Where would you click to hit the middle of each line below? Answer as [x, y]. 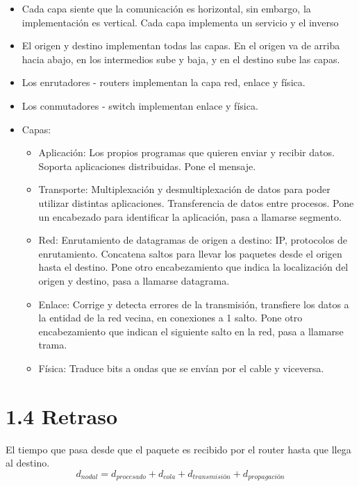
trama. [53, 345]
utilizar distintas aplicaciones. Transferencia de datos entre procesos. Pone [196, 202]
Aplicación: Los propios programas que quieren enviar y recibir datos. [186, 152]
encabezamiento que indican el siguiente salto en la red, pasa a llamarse [191, 331]
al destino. [28, 463]
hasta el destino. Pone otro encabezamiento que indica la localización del [193, 267]
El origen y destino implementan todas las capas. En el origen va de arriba [181, 45]
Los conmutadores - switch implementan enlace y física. [140, 105]
